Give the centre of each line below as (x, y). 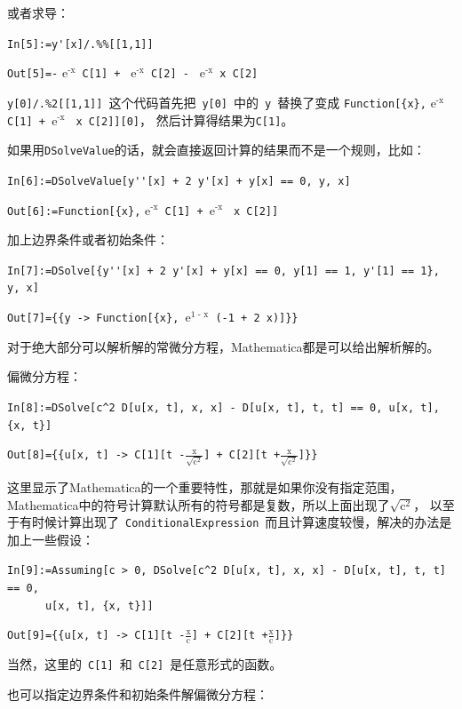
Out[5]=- (33, 74)
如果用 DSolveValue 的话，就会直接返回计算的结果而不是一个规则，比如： (216, 150)
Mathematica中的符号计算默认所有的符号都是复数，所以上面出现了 (199, 504)
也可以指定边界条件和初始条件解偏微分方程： (138, 693)
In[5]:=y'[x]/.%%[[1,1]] (80, 44)
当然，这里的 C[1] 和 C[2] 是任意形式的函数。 (145, 664)
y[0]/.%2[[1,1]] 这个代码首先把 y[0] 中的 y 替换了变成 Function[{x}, (217, 102)
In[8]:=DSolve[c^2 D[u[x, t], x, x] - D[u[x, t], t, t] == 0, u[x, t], (223, 407)
